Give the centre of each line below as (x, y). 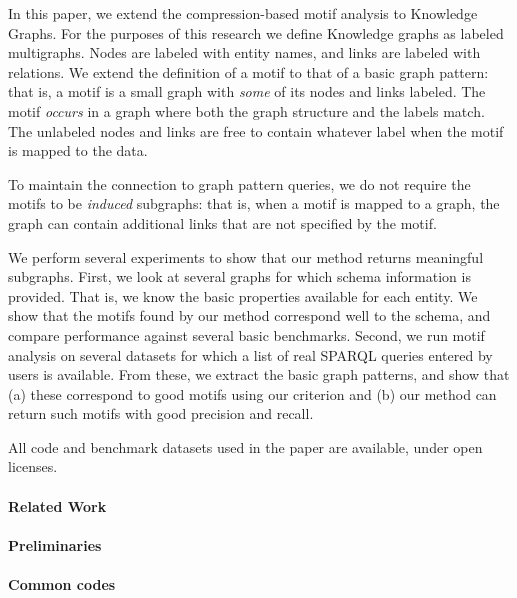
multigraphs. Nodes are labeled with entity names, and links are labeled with (244, 52)
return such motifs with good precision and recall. (161, 413)
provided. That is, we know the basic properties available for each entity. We (243, 295)
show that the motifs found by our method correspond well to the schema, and (249, 315)
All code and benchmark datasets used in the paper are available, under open (245, 446)
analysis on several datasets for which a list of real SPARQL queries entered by (250, 354)
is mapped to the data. (78, 150)
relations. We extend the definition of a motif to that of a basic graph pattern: (248, 71)
